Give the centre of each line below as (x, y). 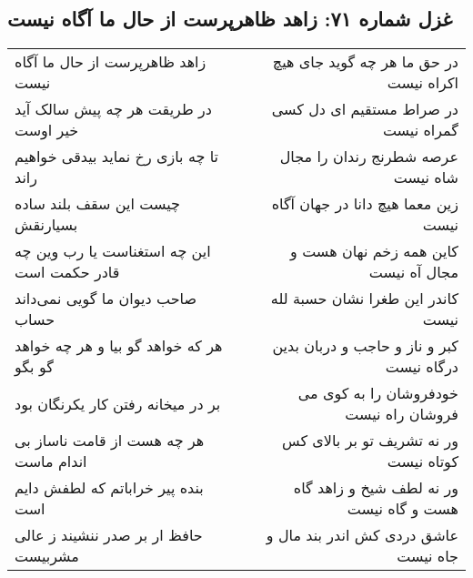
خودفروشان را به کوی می (378, 393)
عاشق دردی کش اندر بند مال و (362, 535)
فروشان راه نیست (402, 414)
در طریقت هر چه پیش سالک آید (113, 109)
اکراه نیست (423, 83)
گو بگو (34, 367)
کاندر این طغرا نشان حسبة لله (364, 299)
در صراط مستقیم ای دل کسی (365, 109)
